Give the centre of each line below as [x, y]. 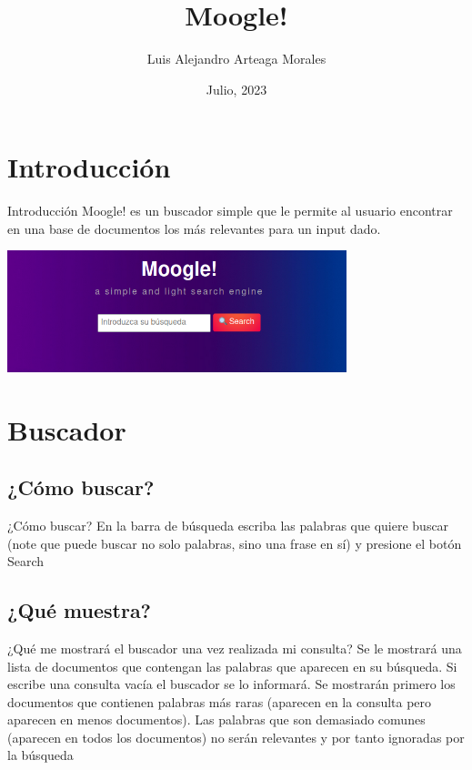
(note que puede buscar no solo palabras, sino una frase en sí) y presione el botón [235, 543]
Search [26, 561]
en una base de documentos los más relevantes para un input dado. [194, 228]
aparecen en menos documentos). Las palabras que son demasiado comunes [216, 719]
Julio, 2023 [236, 89]
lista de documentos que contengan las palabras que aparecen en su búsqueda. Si [232, 666]
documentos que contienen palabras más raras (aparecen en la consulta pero [220, 701]
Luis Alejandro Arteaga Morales [236, 59]
